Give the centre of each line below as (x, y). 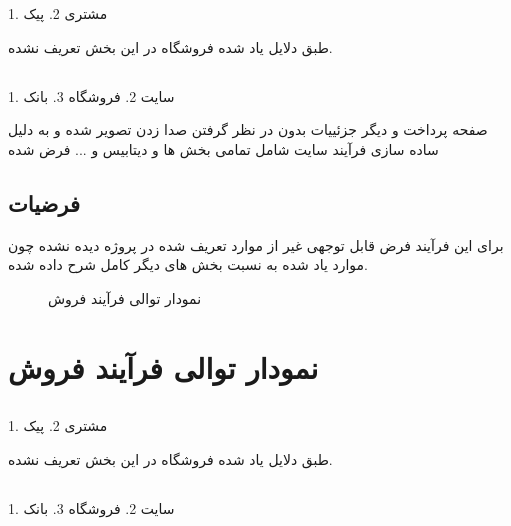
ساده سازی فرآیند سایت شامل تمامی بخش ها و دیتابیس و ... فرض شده (223, 148)
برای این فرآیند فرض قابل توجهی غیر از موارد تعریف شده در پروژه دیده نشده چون (256, 244)
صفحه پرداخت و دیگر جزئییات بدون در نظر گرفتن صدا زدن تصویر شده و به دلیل (248, 129)
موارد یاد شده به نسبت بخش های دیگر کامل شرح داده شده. (188, 264)
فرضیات (44, 202)
